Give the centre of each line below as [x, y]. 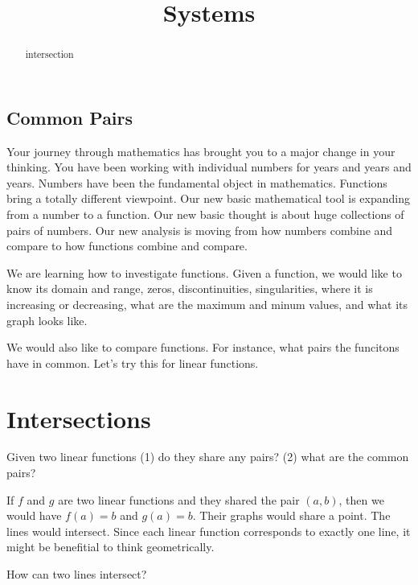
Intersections [79, 418]
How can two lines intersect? [77, 574]
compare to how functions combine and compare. [127, 246]
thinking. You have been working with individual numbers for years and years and [209, 167]
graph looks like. [47, 320]
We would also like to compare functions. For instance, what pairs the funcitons [203, 347]
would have [34, 515]
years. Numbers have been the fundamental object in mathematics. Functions [197, 182]
